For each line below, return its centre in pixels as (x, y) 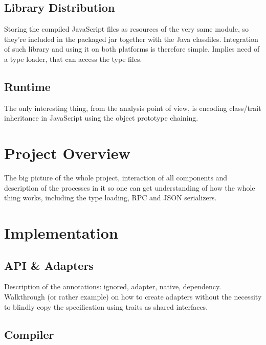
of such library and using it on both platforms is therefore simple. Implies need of (132, 49)
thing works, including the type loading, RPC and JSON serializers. (110, 198)
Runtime (27, 86)
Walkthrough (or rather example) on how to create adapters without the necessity (133, 297)
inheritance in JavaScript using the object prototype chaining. (101, 118)
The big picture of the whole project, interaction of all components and (116, 178)
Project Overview (67, 153)
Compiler (29, 334)
